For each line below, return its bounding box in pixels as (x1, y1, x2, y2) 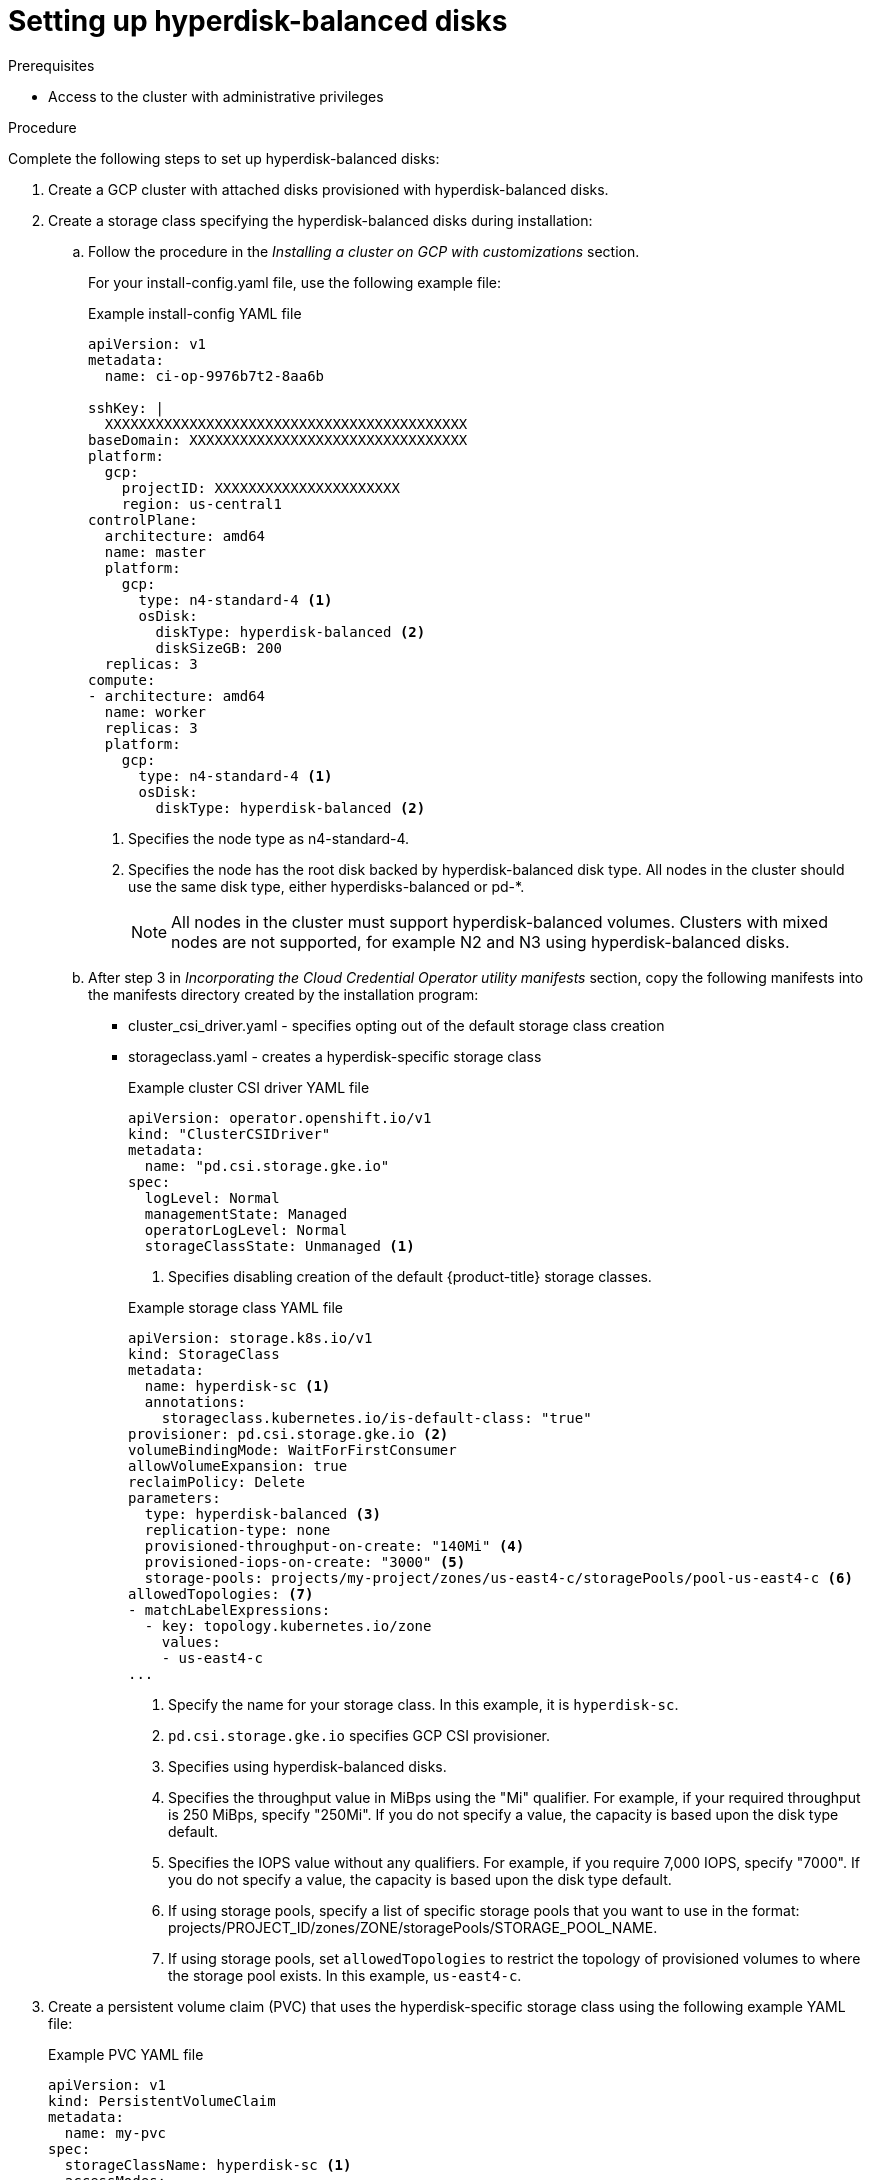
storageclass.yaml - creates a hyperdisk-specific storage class (128, 1047, 542, 1065)
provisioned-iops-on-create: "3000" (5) (144, 1553, 466, 1570)
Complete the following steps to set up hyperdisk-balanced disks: (8, 149, 440, 167)
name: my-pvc (64, 2124, 167, 2141)
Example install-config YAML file (88, 304, 302, 322)
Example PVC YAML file (48, 2045, 204, 2063)
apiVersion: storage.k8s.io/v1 (128, 1329, 373, 1346)
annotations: (144, 1393, 247, 1410)
